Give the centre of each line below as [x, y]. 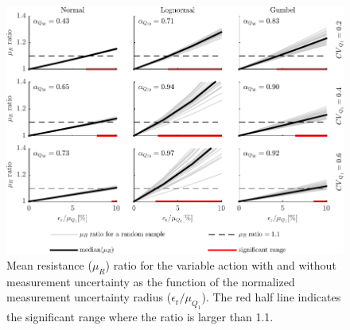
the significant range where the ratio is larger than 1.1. [140, 317]
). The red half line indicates [271, 297]
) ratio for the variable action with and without [221, 265]
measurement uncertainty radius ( [89, 297]
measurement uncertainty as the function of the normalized [151, 281]
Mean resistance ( [49, 265]
